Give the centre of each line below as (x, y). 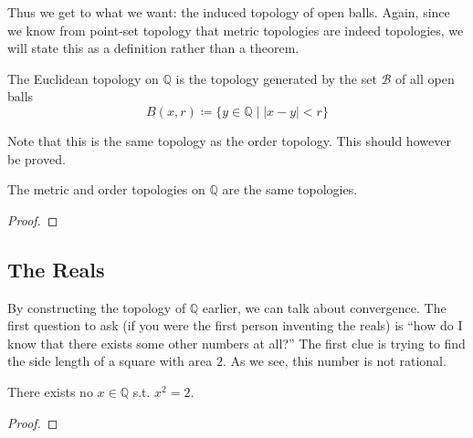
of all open (425, 78)
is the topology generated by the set (276, 78)
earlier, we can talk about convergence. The (324, 307)
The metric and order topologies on (106, 189)
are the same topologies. (290, 189)
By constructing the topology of (97, 307)
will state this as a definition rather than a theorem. (153, 48)
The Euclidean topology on (83, 78)
